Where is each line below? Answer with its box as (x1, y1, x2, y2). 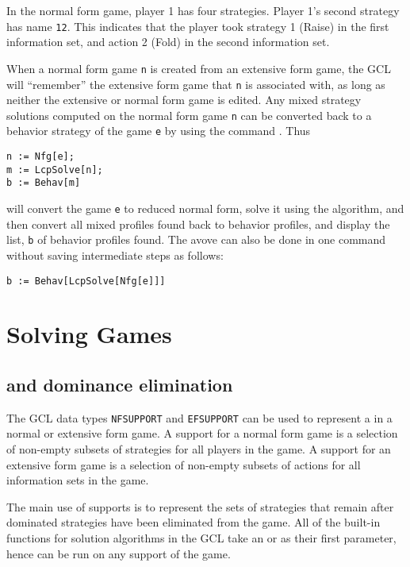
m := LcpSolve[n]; (6, 164, 103, 175)
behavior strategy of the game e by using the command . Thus (6, 122, 311, 139)
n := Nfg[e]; (6, 151, 75, 163)
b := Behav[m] (6, 177, 81, 189)
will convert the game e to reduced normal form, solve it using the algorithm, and (6, 200, 404, 217)
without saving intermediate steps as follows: (6, 246, 224, 263)
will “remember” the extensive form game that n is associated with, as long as (6, 75, 385, 92)
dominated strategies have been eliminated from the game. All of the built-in (6, 514, 381, 530)
